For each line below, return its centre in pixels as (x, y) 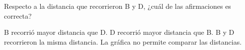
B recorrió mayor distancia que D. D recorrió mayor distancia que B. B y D (119, 32)
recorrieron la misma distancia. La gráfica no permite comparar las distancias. (123, 41)
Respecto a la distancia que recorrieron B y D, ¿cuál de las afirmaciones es (118, 6)
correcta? (18, 15)
